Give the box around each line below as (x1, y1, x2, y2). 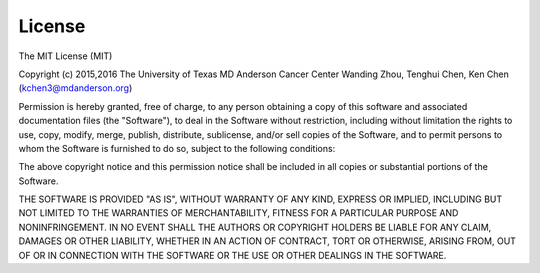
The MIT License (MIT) (18, 50, 113, 62)
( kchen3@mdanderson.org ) (18, 82, 133, 94)
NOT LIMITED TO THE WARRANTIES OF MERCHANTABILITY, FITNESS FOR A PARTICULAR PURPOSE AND (18, 207, 459, 219)
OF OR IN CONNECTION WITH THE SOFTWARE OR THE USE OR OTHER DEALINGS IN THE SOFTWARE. (18, 249, 447, 261)
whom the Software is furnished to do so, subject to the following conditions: (18, 142, 336, 154)
